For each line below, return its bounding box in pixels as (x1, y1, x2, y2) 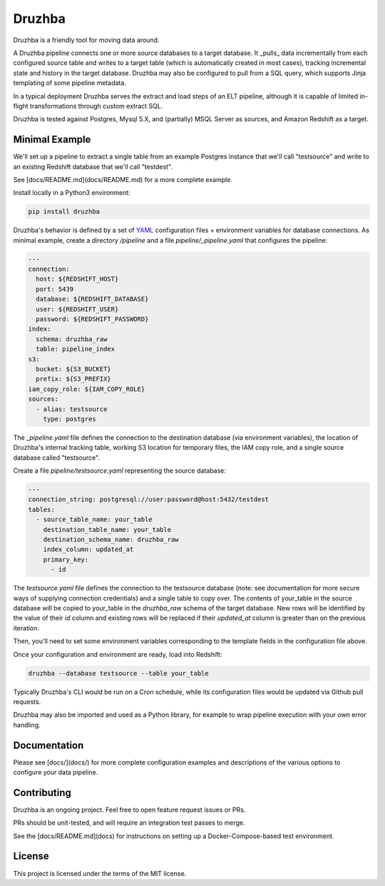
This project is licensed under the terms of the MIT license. (13, 869, 187, 877)
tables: (28, 505, 55, 513)
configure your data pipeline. (13, 767, 98, 776)
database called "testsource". (13, 453, 100, 462)
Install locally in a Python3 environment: (13, 188, 131, 197)
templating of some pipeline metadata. (13, 79, 126, 87)
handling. (13, 720, 41, 729)
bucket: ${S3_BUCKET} (36, 365, 112, 373)
